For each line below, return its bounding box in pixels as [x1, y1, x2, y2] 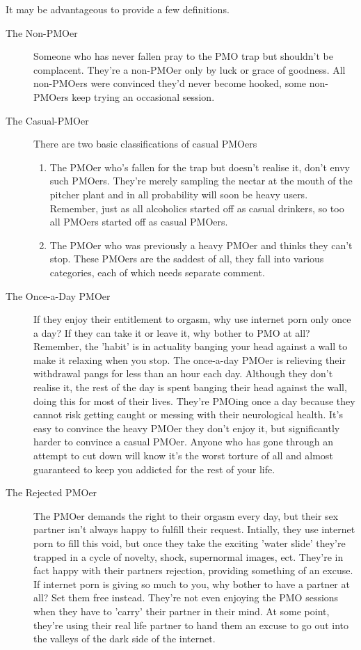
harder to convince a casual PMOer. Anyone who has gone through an [33, 434, 334, 449]
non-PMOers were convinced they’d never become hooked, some [33, 76, 307, 90]
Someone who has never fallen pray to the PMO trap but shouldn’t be [33, 49, 334, 63]
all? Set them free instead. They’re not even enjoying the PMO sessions [33, 590, 339, 605]
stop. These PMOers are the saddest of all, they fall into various [49, 251, 324, 266]
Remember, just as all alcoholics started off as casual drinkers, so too [49, 200, 344, 215]
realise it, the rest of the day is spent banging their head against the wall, [33, 380, 347, 395]
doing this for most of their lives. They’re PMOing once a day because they [33, 393, 355, 408]
